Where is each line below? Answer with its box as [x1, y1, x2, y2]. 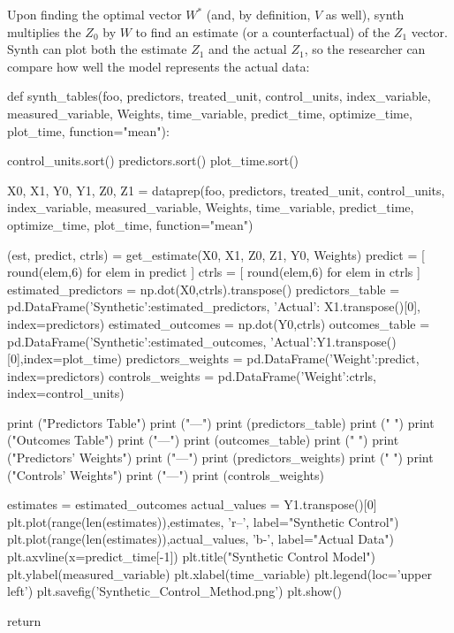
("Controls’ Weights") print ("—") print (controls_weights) [7, 465, 324, 484]
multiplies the [7, 22, 81, 41]
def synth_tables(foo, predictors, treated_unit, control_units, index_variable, [7, 87, 431, 105]
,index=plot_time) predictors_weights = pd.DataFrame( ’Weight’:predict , [19, 349, 420, 368]
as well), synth [325, 5, 405, 23]
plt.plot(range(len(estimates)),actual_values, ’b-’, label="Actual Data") [7, 530, 394, 548]
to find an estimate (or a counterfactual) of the [135, 22, 390, 41]
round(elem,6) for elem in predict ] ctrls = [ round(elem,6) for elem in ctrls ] [7, 263, 420, 281]
